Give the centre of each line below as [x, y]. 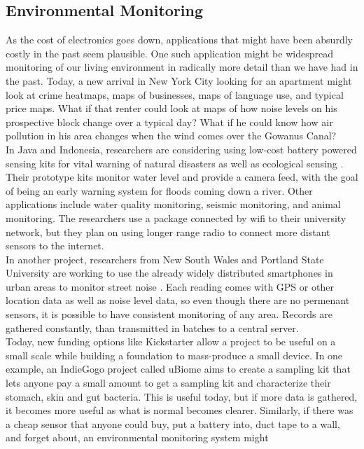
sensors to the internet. [55, 246]
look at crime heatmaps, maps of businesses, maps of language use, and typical [175, 94]
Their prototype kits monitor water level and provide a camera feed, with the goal [182, 177]
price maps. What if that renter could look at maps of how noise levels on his [171, 108]
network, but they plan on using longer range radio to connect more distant [168, 232]
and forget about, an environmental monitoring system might [137, 437]
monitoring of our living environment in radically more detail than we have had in [182, 67]
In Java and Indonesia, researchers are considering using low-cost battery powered [181, 149]
